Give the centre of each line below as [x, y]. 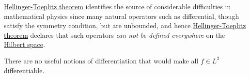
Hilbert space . [24, 44]
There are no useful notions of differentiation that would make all [101, 60]
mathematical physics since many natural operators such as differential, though [122, 16]
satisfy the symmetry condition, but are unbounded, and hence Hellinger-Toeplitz [125, 25]
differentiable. [24, 70]
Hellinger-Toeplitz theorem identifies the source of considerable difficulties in [117, 6]
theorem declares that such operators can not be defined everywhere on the [115, 35]
